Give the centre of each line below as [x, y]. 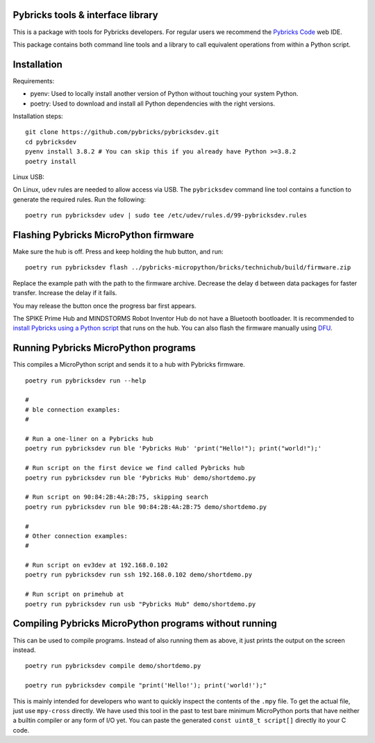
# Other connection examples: [77, 536]
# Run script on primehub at [75, 594]
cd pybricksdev [51, 142]
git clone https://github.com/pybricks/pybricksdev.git [122, 132]
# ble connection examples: [73, 409]
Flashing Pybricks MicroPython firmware [103, 235]
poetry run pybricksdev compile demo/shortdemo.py [113, 666]
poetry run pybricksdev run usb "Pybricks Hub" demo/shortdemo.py [141, 604]
